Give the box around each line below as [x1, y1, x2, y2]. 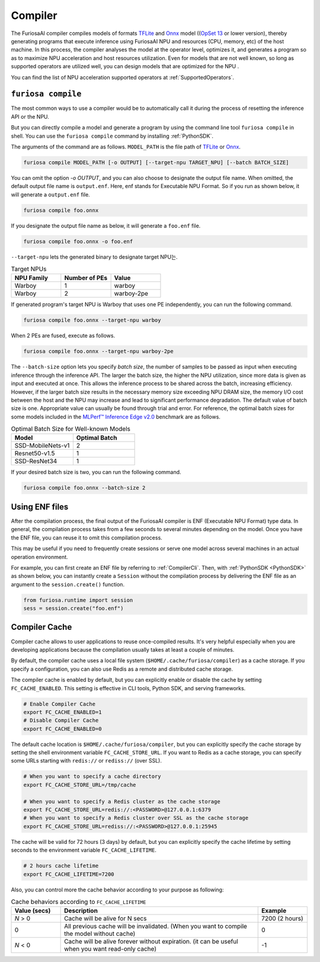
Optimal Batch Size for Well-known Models [11, 425, 130, 433]
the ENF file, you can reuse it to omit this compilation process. [11, 534, 162, 541]
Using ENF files [11, 501, 69, 512]
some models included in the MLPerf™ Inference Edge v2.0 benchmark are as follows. [11, 413, 220, 420]
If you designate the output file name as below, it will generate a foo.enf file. [11, 222, 201, 229]
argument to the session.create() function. [11, 580, 124, 588]
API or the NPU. [11, 113, 50, 120]
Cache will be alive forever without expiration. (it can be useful [64, 938, 238, 946]
